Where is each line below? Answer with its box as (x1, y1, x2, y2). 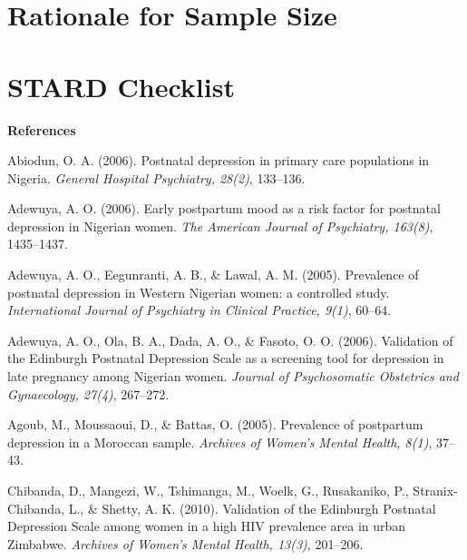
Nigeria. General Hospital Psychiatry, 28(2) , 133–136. (7, 168, 306, 187)
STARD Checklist (7, 67, 235, 104)
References (7, 120, 76, 139)
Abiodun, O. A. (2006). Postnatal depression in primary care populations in (7, 151, 430, 170)
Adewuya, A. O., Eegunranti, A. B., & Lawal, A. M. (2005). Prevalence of (7, 265, 419, 284)
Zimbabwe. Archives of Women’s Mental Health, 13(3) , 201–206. (7, 534, 364, 553)
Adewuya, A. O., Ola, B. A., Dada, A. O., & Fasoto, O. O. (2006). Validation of (7, 330, 453, 349)
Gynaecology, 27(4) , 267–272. (7, 384, 170, 403)
